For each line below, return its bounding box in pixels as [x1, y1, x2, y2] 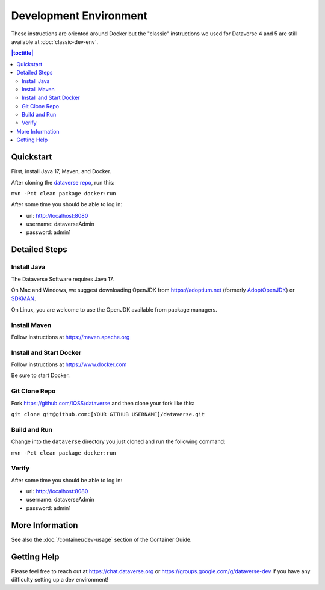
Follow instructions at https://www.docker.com [11, 361, 127, 368]
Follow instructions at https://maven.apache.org [11, 333, 130, 340]
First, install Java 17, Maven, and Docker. [11, 168, 111, 175]
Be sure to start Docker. [11, 372, 70, 379]
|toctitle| [11, 49, 34, 57]
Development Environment [11, 9, 147, 22]
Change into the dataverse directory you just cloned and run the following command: [11, 438, 226, 445]
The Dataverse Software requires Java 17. [11, 275, 114, 283]
